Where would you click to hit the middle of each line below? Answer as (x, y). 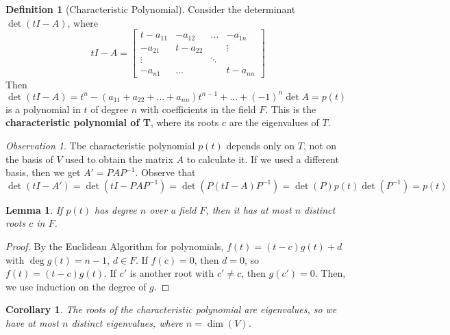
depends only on (261, 145)
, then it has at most (249, 209)
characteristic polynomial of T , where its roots (112, 122)
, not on (320, 145)
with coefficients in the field (198, 109)
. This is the (291, 109)
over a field (173, 209)
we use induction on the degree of (76, 286)
